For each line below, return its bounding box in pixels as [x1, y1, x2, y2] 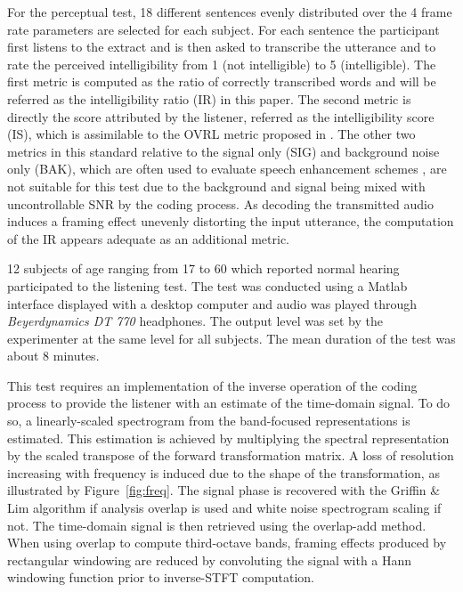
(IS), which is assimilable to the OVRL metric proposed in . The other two [7, 125, 416, 143]
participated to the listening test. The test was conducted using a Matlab [7, 276, 408, 295]
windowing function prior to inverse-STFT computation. [7, 568, 314, 587]
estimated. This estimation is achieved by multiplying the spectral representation [7, 428, 450, 447]
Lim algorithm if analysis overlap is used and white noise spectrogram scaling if [7, 499, 442, 517]
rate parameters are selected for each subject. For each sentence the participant [7, 20, 440, 38]
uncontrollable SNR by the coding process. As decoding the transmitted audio [7, 194, 434, 213]
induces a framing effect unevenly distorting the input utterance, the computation [7, 212, 454, 231]
